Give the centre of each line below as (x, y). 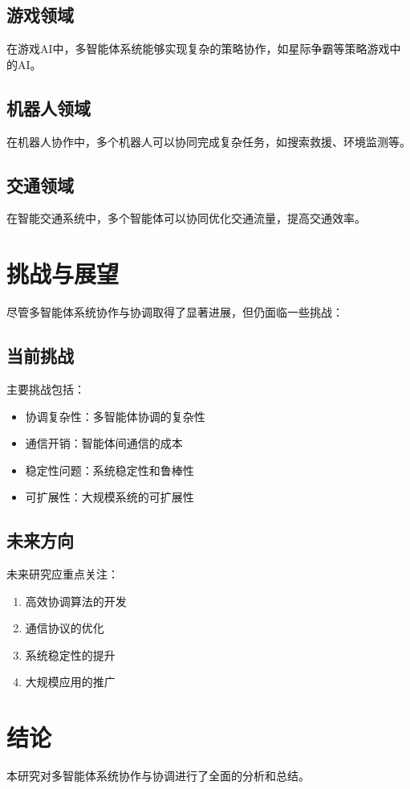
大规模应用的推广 (70, 682)
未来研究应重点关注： (63, 574)
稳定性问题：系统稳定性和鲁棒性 (110, 470)
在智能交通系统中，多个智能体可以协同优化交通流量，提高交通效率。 (186, 218)
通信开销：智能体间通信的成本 (104, 443)
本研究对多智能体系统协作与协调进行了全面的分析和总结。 (158, 776)
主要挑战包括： (46, 388)
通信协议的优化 (65, 628)
